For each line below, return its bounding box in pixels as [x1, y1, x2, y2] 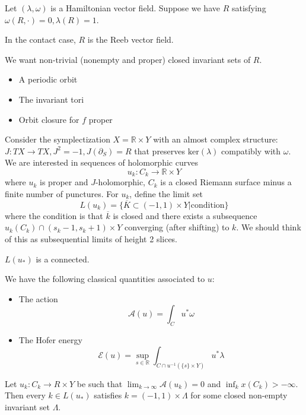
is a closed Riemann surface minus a [160, 176, 292, 188]
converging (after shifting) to [125, 221, 230, 233]
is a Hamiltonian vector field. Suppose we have [50, 2, 220, 14]
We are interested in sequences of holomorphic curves [5, 156, 198, 169]
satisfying [231, 2, 266, 14]
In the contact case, [5, 33, 76, 46]
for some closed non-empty [190, 389, 288, 401]
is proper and [40, 176, 88, 188]
